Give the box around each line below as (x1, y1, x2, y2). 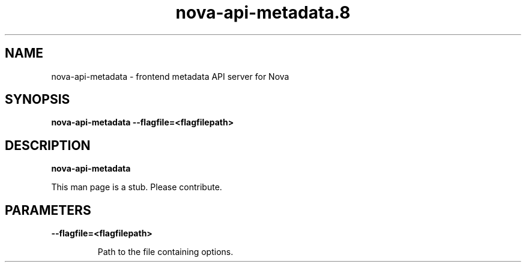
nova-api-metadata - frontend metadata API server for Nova (51, 71, 289, 82)
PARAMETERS (5, 202, 91, 218)
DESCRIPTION (5, 137, 91, 153)
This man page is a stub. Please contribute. (51, 182, 222, 193)
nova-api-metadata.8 (175, 2, 351, 23)
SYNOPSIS (5, 92, 70, 107)
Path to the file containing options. (97, 247, 234, 257)
